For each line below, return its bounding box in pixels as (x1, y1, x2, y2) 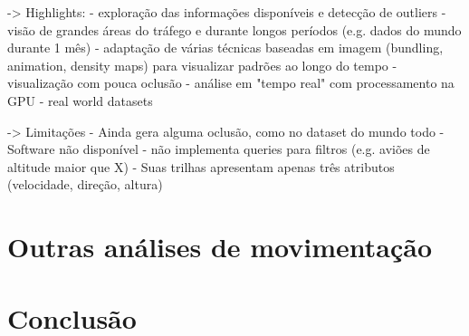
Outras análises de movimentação (7, 228, 433, 265)
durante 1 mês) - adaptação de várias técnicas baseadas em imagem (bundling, (7, 38, 444, 57)
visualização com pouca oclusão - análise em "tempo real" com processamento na (7, 73, 455, 92)
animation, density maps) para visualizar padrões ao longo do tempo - (7, 55, 397, 74)
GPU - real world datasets (7, 91, 153, 110)
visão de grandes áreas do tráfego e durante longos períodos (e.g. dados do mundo (7, 20, 462, 39)
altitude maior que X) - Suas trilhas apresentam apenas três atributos (7, 157, 395, 176)
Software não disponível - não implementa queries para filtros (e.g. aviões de (7, 139, 430, 158)
